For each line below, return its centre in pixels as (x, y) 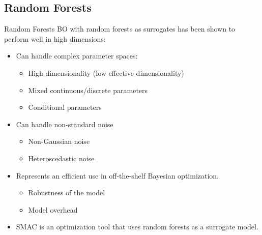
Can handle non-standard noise (65, 124)
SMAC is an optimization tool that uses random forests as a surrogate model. (137, 227)
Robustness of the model (67, 193)
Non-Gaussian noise (59, 141)
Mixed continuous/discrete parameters (88, 90)
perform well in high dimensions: (55, 38)
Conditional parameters (65, 107)
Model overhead (53, 209)
